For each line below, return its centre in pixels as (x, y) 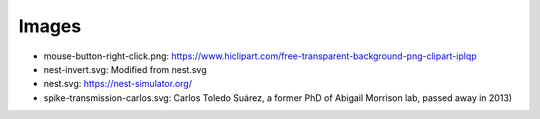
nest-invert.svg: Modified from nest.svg (125, 69)
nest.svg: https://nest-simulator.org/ (117, 84)
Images (50, 26)
